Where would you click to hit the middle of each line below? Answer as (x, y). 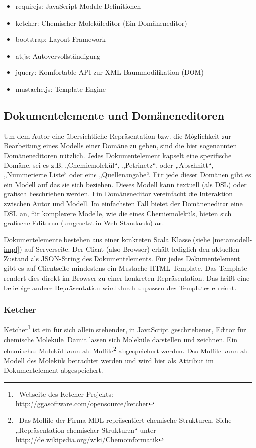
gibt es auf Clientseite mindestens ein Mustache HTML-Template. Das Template (126, 268)
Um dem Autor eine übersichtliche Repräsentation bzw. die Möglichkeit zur (118, 136)
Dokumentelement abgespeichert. (54, 370)
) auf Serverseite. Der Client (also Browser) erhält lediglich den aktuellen (129, 249)
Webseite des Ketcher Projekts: (66, 394)
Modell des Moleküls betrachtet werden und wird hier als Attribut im (109, 360)
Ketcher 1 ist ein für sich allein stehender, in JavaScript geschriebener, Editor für (125, 329)
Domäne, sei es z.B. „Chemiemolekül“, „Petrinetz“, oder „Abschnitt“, (109, 165)
